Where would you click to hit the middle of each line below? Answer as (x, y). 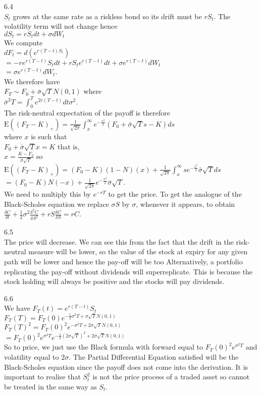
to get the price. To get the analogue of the (175, 194)
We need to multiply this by (47, 194)
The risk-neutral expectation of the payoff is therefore (87, 113)
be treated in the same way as (50, 386)
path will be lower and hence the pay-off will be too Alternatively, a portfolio (123, 261)
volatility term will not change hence (61, 26)
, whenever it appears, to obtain (186, 204)
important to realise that (42, 377)
